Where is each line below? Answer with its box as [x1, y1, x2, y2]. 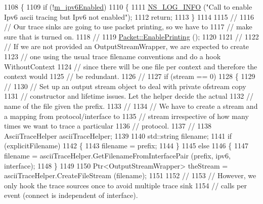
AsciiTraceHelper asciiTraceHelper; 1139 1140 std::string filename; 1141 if [4, 130, 232, 141]
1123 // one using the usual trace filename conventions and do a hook [4, 51, 221, 61]
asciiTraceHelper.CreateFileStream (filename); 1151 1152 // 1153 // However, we [4, 170, 256, 181]
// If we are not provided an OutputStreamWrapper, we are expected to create [4, 41, 249, 52]
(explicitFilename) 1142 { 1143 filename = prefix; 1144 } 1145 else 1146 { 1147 [4, 140, 248, 151]
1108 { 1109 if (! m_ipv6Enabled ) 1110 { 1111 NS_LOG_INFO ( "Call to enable [4, 2, 252, 12]
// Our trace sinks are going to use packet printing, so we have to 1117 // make [4, 21, 252, 32]
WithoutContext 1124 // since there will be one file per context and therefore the [4, 61, 257, 71]
